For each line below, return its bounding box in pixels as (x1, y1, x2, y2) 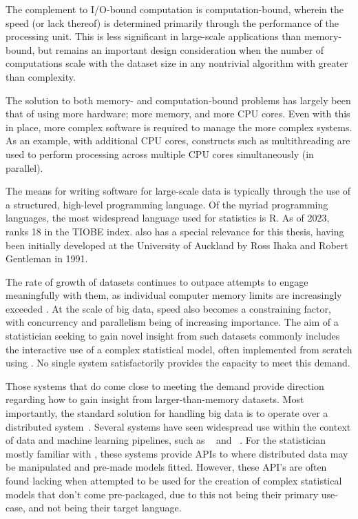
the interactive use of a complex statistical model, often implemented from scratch (6, 342, 352, 356)
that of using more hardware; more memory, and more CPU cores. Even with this (6, 106, 350, 121)
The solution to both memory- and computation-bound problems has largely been (6, 92, 351, 107)
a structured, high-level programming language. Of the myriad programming (6, 197, 328, 211)
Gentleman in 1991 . (6, 251, 88, 266)
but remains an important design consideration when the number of (38, 42, 324, 57)
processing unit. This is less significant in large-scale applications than (6, 29, 302, 43)
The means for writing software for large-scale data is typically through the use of (6, 184, 351, 198)
